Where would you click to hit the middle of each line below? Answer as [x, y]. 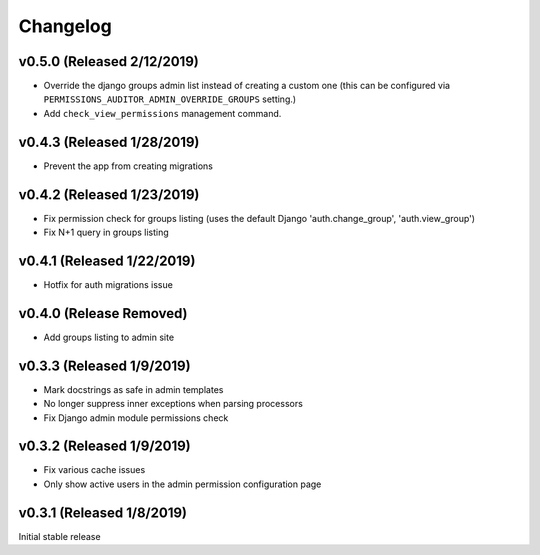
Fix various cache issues [94, 470]
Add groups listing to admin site [109, 337]
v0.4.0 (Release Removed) [103, 313]
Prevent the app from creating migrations [128, 166]
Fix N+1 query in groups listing [106, 232]
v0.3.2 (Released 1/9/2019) [105, 446]
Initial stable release [59, 536]
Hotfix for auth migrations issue [108, 284]
